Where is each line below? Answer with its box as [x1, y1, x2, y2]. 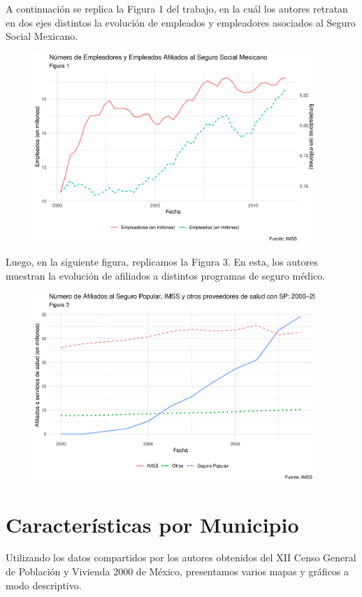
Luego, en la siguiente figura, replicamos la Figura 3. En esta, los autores [6, 254, 318, 268]
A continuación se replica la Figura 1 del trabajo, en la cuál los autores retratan [6, 1, 348, 15]
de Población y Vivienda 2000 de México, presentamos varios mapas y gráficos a [6, 564, 349, 579]
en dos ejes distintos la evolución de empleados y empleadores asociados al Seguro [6, 15, 356, 29]
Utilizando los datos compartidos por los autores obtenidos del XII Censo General [6, 550, 356, 565]
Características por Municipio [6, 510, 299, 538]
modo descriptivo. [6, 577, 82, 592]
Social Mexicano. [6, 29, 78, 43]
